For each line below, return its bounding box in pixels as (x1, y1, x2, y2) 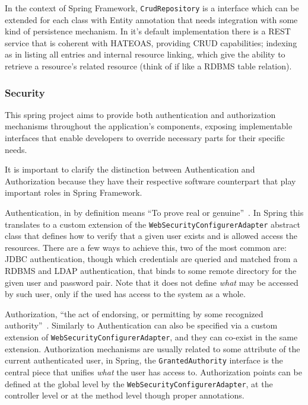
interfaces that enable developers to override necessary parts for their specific (5, 132, 285, 144)
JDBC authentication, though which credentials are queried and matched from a (5, 253, 298, 265)
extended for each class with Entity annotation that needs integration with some (5, 13, 298, 25)
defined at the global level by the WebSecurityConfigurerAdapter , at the (5, 377, 273, 390)
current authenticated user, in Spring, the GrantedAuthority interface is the (5, 354, 283, 366)
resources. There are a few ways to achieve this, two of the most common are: (5, 241, 287, 253)
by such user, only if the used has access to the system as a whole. (5, 288, 246, 300)
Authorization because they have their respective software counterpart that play (5, 174, 296, 187)
